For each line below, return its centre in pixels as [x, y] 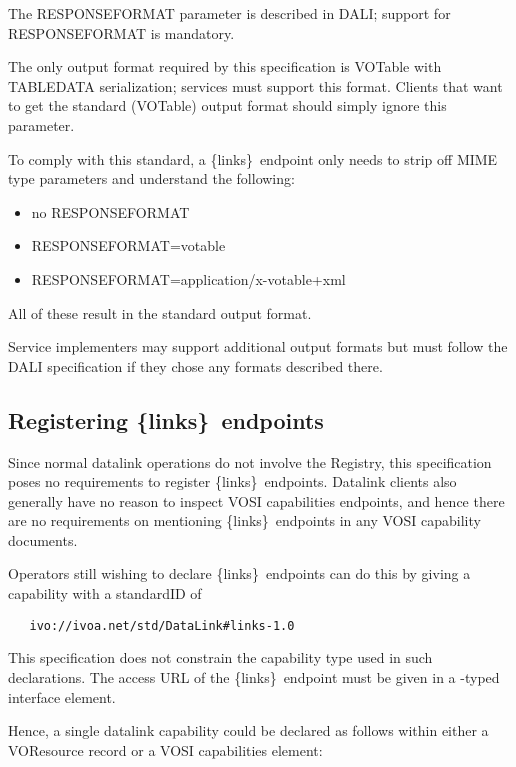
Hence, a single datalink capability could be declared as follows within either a [248, 730]
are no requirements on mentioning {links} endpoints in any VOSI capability [244, 520]
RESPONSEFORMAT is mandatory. [121, 32]
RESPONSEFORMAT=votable [128, 245]
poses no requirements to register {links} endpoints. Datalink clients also [232, 481]
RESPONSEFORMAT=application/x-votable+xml [188, 278]
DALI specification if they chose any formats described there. [195, 365]
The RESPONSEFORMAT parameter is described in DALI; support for [229, 13]
